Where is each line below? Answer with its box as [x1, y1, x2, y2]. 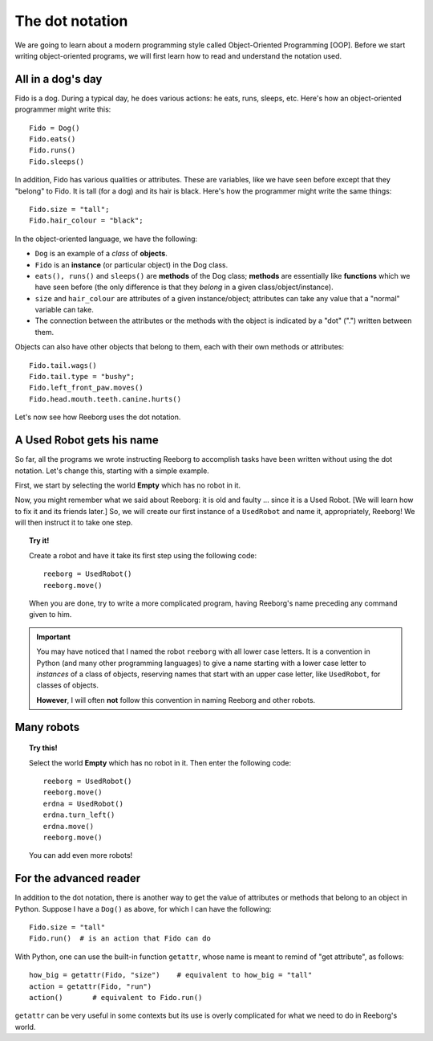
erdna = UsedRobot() [42, 799, 124, 808]
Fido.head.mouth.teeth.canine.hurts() [29, 394, 182, 403]
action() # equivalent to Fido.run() [29, 993, 203, 1002]
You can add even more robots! [29, 851, 133, 860]
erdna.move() [42, 822, 95, 831]
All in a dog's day [14, 72, 103, 86]
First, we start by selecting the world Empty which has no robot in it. [14, 480, 241, 490]
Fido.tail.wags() [29, 361, 97, 369]
